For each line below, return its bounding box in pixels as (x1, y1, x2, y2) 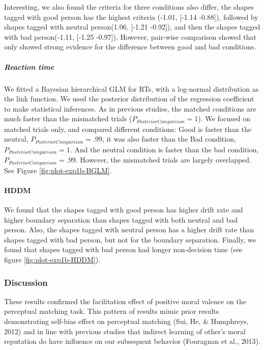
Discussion (4, 276, 48, 288)
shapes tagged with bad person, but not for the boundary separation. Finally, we (4, 234, 256, 245)
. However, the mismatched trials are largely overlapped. (75, 154, 252, 165)
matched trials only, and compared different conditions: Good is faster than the (4, 123, 251, 134)
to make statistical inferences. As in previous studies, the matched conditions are (4, 103, 256, 114)
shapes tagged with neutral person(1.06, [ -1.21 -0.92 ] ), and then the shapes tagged (4, 21, 260, 32)
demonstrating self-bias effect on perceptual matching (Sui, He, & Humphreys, (4, 316, 249, 327)
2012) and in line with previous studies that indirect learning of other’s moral (4, 326, 246, 336)
